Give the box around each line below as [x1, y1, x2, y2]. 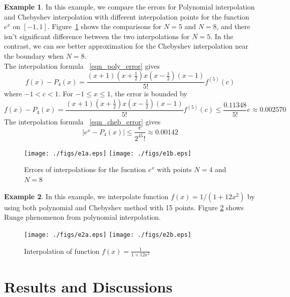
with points [157, 164, 192, 175]
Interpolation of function [24, 245, 100, 256]
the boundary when [4, 50, 64, 61]
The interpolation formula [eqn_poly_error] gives [4, 60, 160, 71]
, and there [216, 21, 250, 32]
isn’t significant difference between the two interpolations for [4, 31, 190, 41]
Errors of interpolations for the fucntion [24, 164, 146, 175]
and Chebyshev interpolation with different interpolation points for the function [4, 11, 249, 22]
